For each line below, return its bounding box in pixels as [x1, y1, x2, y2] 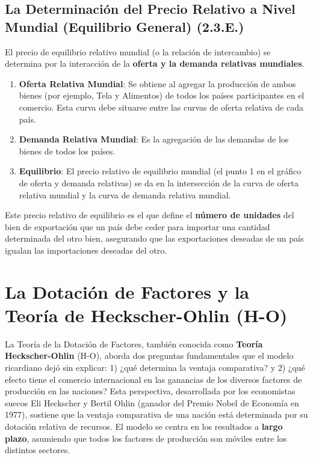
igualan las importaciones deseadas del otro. [5, 243, 167, 256]
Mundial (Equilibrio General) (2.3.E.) [5, 17, 244, 35]
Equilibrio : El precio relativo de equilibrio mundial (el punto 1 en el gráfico [19, 165, 302, 177]
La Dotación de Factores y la [5, 279, 249, 304]
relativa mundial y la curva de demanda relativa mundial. [19, 188, 231, 201]
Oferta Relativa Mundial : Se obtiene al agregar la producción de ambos [19, 77, 296, 90]
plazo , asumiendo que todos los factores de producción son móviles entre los [5, 432, 287, 444]
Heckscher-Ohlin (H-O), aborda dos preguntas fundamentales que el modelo [5, 349, 294, 362]
